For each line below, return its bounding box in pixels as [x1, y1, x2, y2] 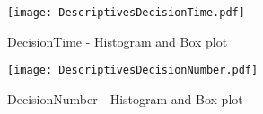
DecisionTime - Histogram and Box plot [7, 31, 228, 50]
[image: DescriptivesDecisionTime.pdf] [7, 6, 245, 19]
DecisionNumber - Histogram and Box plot [7, 89, 243, 108]
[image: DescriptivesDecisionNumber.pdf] [7, 64, 259, 77]
